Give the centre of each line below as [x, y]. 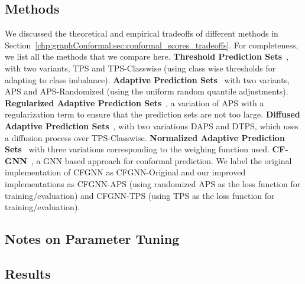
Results [28, 273]
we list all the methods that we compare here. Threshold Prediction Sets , [147, 56]
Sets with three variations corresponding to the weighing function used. [137, 149]
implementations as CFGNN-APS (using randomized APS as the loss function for [153, 183]
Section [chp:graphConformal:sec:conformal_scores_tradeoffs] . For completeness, [152, 45]
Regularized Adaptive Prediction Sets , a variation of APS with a [134, 102]
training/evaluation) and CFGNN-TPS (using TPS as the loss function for [140, 195]
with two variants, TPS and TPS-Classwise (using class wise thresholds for [140, 68]
